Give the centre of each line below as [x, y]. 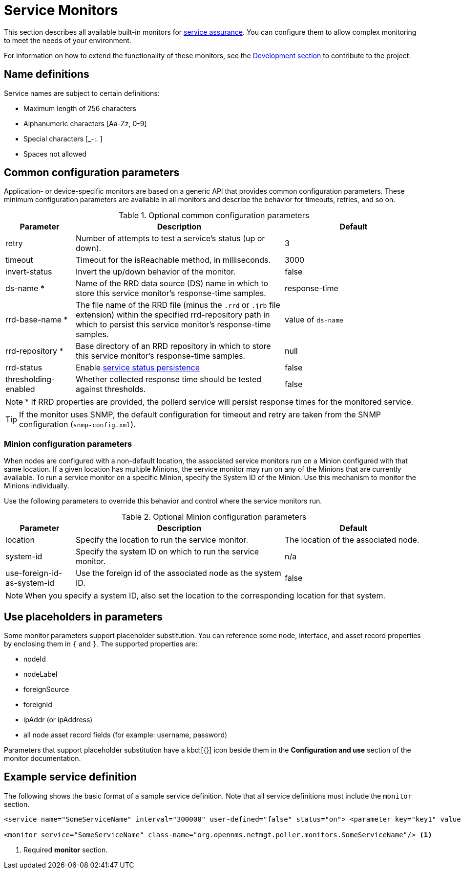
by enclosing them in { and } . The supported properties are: [101, 644]
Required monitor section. [66, 850]
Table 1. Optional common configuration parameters [214, 216]
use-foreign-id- [34, 573]
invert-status [29, 272]
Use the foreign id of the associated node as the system [178, 573]
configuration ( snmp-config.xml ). [77, 425]
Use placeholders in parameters [84, 617]
